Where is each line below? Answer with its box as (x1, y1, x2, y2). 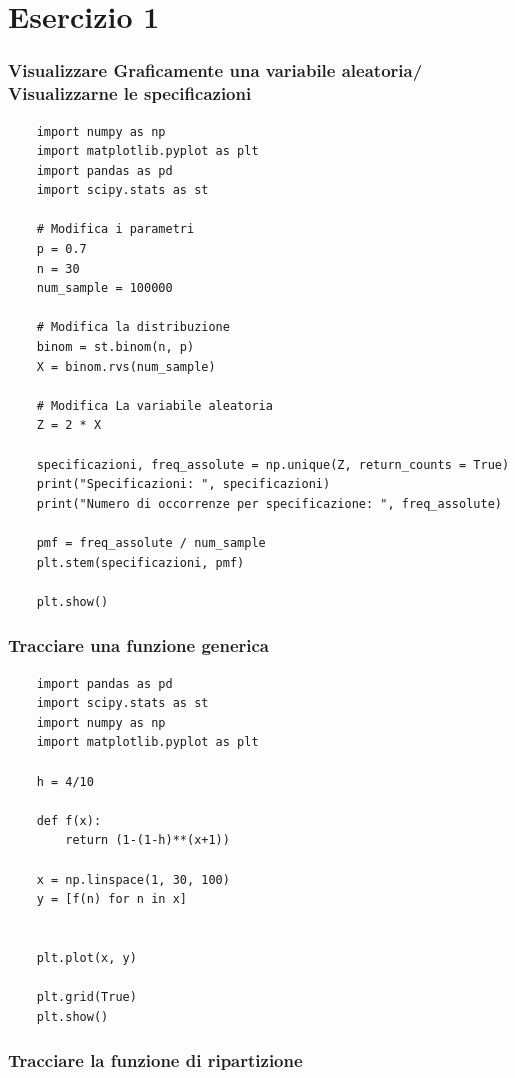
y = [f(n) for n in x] (36, 892, 187, 907)
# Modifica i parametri (36, 222, 195, 237)
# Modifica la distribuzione (36, 320, 230, 335)
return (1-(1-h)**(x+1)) (65, 833, 230, 848)
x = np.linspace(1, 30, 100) (36, 872, 230, 887)
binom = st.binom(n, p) (36, 340, 195, 355)
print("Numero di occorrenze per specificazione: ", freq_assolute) (36, 496, 502, 511)
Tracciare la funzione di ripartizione (8, 1048, 303, 1073)
